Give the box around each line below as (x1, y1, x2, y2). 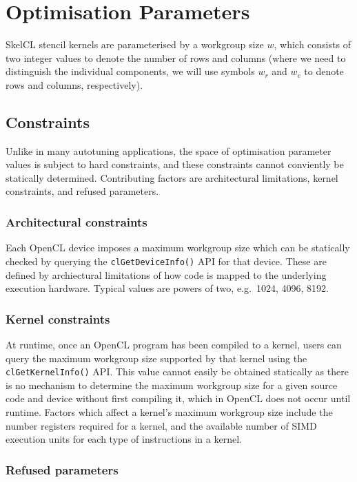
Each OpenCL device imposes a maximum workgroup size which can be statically (6, 240, 350, 255)
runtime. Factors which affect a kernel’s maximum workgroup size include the (6, 404, 333, 419)
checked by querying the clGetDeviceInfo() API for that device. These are (6, 253, 327, 268)
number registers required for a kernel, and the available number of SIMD (6, 418, 317, 432)
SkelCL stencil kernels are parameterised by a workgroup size (6, 37, 264, 52)
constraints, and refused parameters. (6, 184, 159, 198)
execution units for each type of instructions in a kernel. (6, 432, 242, 446)
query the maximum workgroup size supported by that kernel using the (6, 350, 307, 365)
